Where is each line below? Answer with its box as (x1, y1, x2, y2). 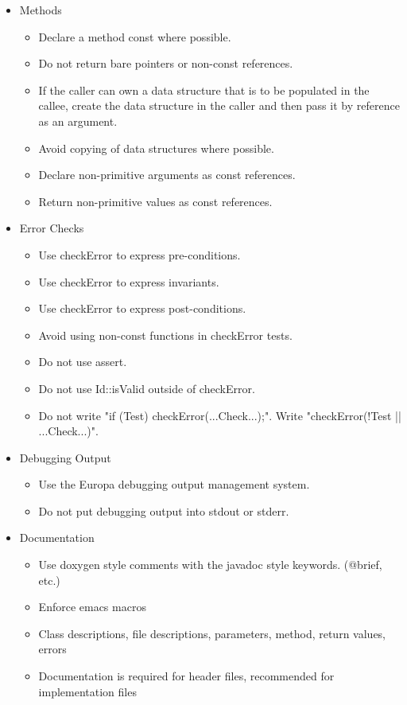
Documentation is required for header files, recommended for (38, 668, 335, 684)
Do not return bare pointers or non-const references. (38, 55, 293, 72)
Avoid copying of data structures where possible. (38, 139, 274, 156)
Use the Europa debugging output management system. (38, 476, 310, 493)
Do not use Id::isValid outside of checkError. (38, 380, 255, 396)
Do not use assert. (38, 353, 127, 370)
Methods (19, 2, 62, 18)
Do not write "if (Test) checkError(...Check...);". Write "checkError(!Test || (38, 407, 401, 423)
